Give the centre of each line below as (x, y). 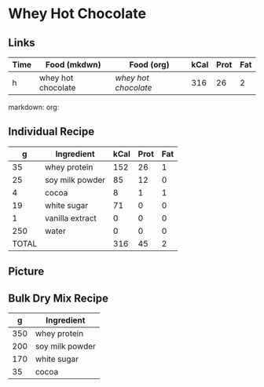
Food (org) (149, 65)
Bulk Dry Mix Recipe (58, 298)
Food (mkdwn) (73, 65)
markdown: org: (34, 107)
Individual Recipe (51, 131)
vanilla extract (70, 218)
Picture (26, 272)
